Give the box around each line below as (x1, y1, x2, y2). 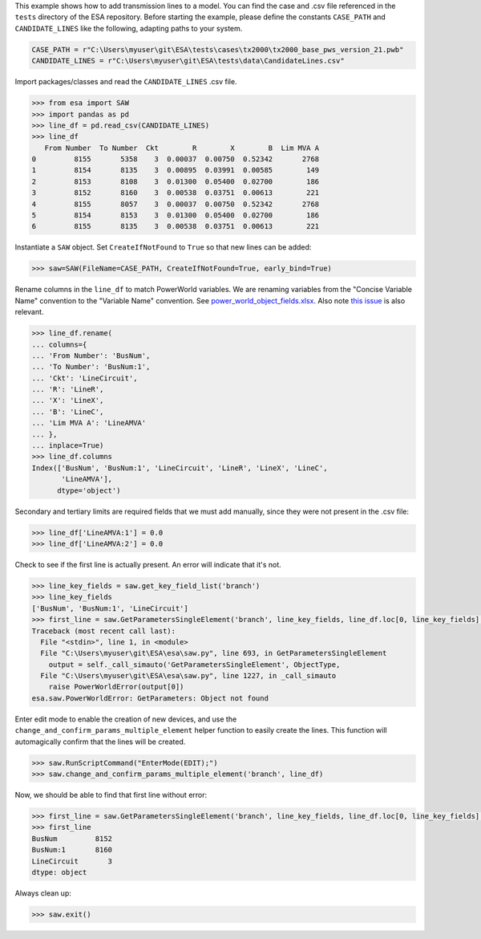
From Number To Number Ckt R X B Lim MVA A (44, 143, 320, 152)
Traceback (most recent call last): (31, 626, 176, 636)
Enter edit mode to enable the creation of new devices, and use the (14, 714, 237, 724)
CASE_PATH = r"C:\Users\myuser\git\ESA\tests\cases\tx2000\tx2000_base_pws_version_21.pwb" (31, 45, 404, 54)
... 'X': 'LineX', (31, 396, 104, 405)
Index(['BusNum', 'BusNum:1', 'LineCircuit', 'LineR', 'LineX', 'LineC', (31, 463, 328, 473)
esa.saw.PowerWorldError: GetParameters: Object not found (31, 693, 269, 702)
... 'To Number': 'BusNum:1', (31, 362, 151, 372)
